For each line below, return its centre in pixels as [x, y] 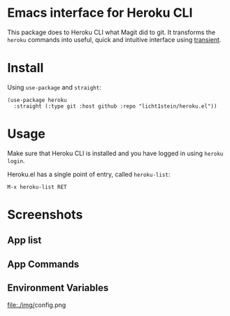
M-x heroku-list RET [37, 187]
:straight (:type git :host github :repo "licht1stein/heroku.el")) [115, 106]
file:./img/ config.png [37, 305]
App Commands [43, 264]
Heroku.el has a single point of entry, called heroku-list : [89, 174]
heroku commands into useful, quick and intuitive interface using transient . [114, 39]
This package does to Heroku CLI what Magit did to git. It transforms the [111, 32]
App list [24, 240]
